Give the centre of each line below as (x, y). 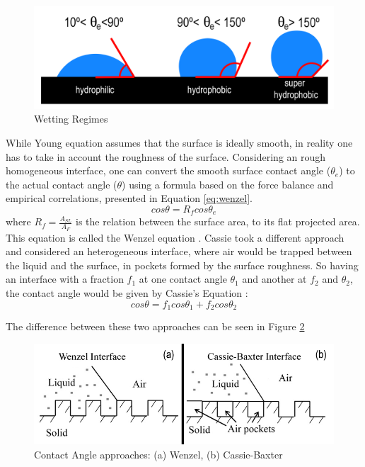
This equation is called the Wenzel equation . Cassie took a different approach (175, 237)
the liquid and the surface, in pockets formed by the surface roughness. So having (182, 265)
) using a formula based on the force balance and (228, 184)
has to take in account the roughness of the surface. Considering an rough (166, 156)
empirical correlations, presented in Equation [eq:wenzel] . (129, 198)
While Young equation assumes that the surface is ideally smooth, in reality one (179, 142)
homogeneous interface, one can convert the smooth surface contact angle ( (168, 170)
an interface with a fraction (65, 279)
